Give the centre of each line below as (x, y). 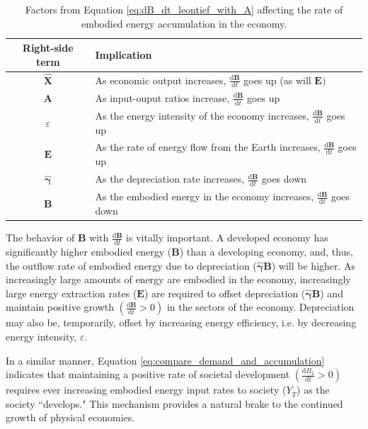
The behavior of (40, 238)
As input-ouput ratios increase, (162, 97)
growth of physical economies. (70, 417)
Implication (123, 54)
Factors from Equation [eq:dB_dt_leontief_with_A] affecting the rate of (184, 9)
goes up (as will (277, 80)
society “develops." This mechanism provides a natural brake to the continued (174, 403)
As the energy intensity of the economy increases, (202, 115)
